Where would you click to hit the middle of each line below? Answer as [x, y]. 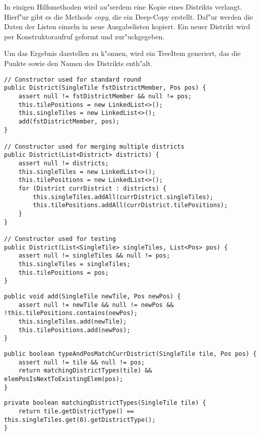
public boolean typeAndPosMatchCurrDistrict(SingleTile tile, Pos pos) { [131, 354]
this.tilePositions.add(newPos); [74, 330]
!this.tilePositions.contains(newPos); [71, 313]
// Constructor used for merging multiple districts [94, 146]
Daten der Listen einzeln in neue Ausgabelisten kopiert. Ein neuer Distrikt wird [127, 26]
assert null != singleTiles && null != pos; [94, 256]
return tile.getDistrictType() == [76, 411]
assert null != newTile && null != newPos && [96, 305]
